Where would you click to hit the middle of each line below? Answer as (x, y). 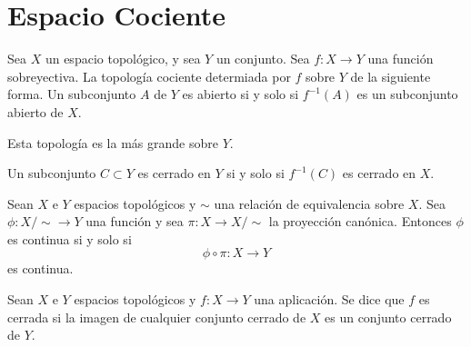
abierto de (35, 111)
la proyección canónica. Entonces (360, 221)
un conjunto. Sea (263, 59)
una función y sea (135, 221)
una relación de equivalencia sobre (309, 203)
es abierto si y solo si (241, 94)
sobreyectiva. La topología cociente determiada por (149, 76)
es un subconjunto (407, 94)
